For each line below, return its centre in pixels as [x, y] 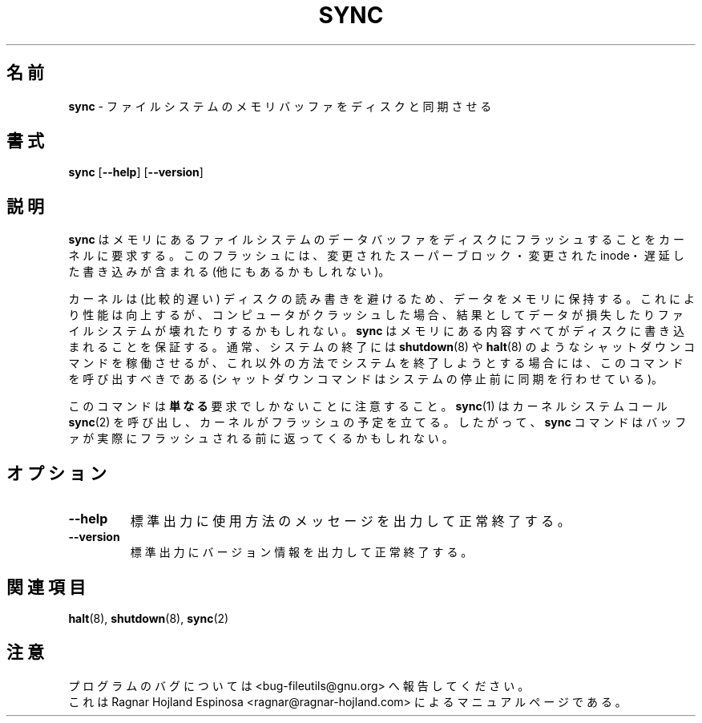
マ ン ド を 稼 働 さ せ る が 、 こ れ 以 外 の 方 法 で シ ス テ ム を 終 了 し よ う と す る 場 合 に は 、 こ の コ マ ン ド [376, 363]
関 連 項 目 [46, 587]
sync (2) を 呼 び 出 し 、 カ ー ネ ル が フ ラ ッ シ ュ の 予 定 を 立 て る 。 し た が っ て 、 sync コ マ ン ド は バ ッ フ [377, 422]
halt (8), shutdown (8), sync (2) [149, 618]
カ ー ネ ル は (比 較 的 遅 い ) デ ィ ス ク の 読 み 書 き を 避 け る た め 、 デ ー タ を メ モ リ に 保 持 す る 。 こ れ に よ [381, 299]
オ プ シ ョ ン [56, 473]
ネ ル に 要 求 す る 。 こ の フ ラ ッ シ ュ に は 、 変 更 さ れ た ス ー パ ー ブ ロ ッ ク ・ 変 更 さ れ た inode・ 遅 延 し [376, 256]
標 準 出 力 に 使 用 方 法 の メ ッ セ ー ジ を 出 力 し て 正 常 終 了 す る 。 [350, 521]
